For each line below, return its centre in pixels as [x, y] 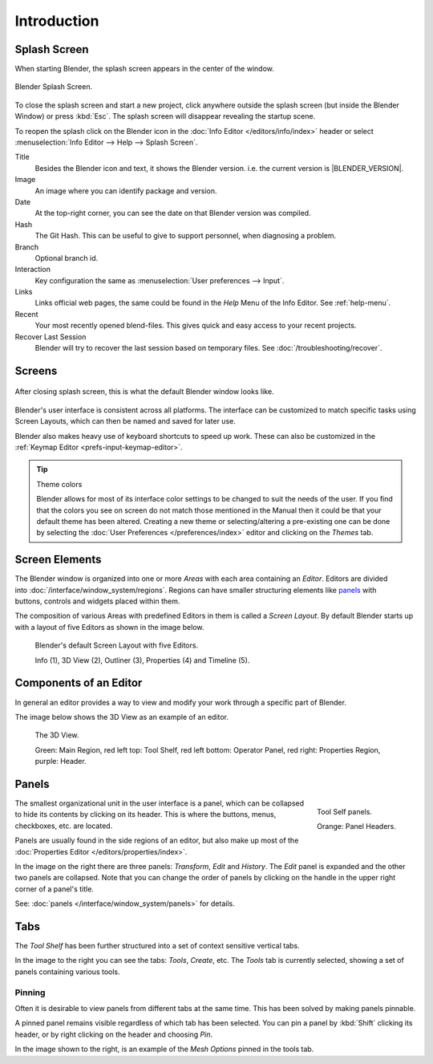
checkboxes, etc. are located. [64, 826]
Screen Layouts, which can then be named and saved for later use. [125, 421]
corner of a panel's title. [54, 889]
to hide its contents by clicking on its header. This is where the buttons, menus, [146, 814]
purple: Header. [61, 761]
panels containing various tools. [67, 972]
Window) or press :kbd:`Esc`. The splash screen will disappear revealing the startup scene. [165, 116]
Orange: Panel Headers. [356, 826]
